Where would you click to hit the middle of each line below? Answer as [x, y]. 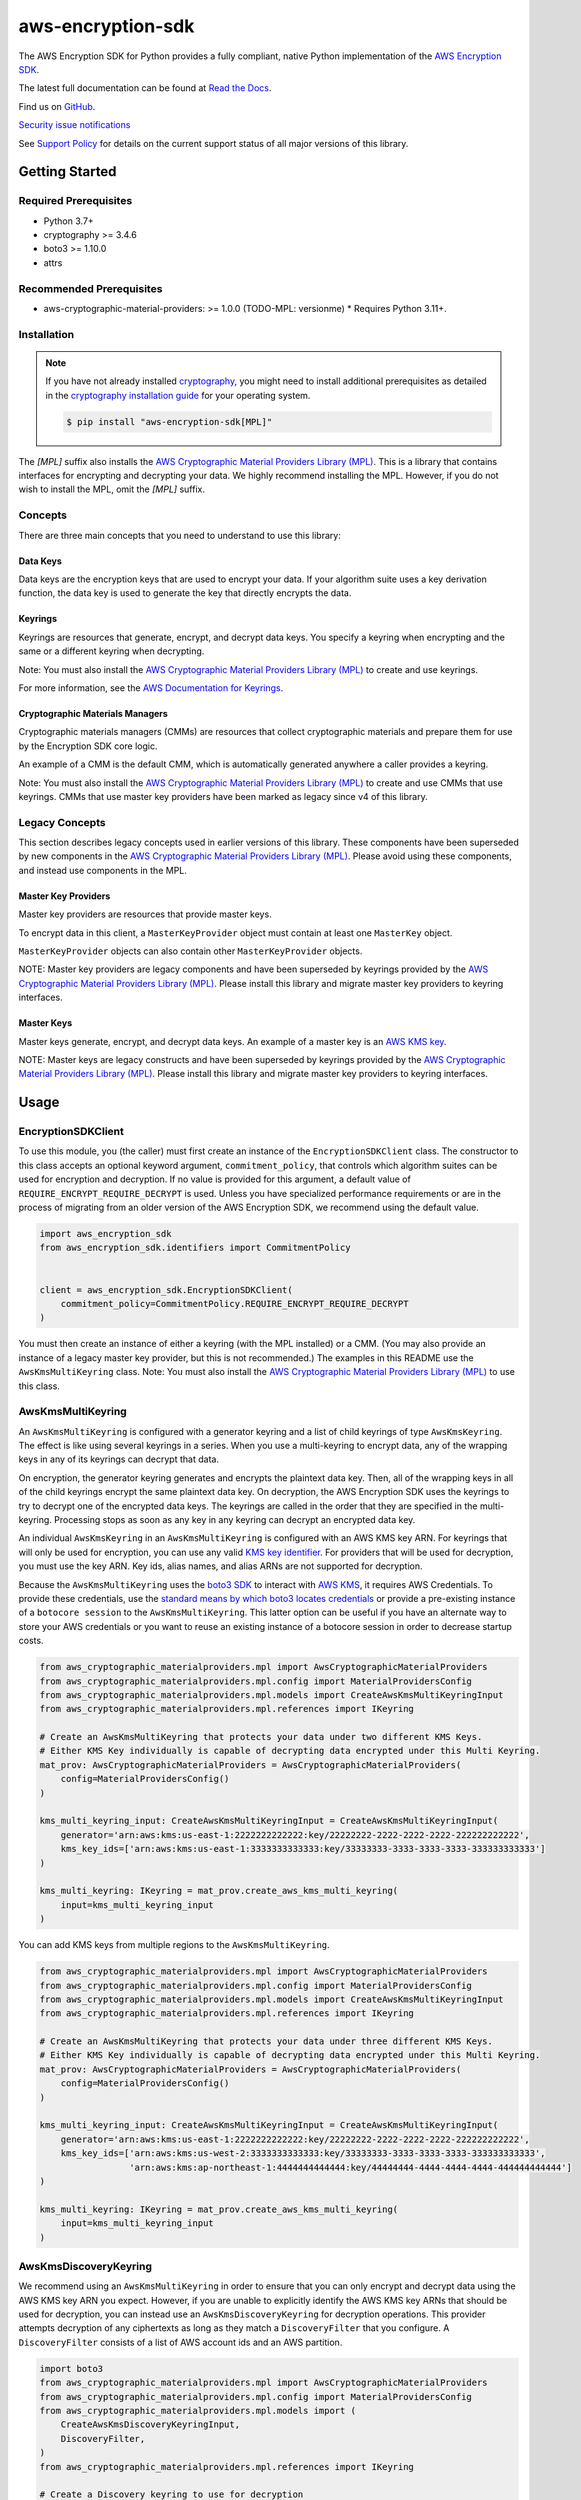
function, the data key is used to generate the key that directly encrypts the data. [185, 593]
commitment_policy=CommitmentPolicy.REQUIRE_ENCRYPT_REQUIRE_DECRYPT [234, 1303]
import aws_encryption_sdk [105, 1234]
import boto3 [71, 2368]
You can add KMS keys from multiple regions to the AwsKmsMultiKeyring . [174, 1945]
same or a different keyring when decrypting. [111, 651]
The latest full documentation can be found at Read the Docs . [145, 88]
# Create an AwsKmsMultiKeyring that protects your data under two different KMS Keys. [261, 1737]
